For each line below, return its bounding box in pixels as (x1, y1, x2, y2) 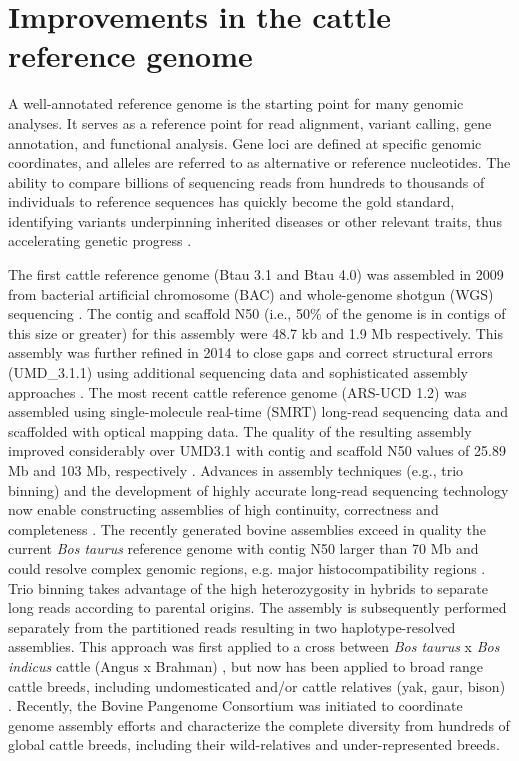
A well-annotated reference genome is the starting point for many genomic (8, 93, 464, 114)
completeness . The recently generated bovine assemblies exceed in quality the (8, 518, 486, 539)
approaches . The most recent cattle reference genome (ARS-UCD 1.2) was (8, 381, 467, 402)
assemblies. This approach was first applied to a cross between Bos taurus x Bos (8, 636, 500, 657)
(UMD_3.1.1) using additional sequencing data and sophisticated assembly (8, 362, 468, 383)
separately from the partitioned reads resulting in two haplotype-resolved (8, 616, 456, 637)
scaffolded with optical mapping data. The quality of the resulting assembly (8, 420, 472, 441)
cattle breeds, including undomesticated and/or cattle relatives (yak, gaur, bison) (8, 675, 506, 696)
